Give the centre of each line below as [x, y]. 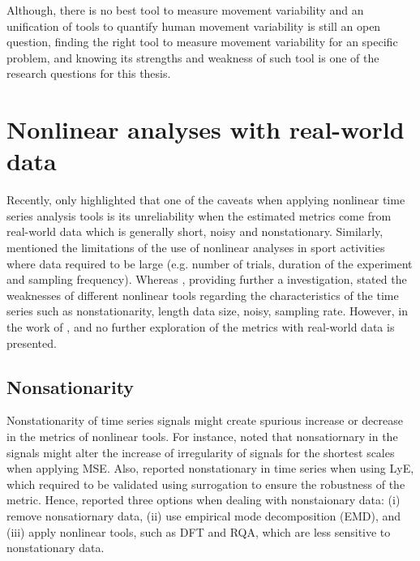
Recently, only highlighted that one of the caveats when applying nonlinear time [206, 200]
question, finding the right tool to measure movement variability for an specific [202, 42]
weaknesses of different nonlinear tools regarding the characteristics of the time [203, 295]
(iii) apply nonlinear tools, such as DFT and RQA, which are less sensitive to [199, 531]
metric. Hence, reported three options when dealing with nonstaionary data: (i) [204, 500]
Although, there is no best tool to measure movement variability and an [185, 10]
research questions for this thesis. [89, 73]
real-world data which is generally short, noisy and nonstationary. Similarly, [195, 231]
